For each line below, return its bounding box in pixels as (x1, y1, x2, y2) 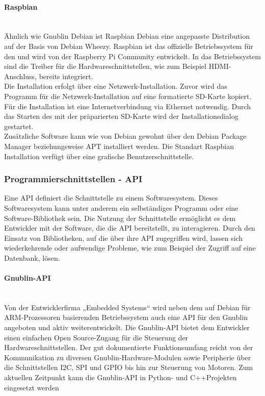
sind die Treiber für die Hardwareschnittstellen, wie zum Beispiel (4, 61, 206, 71)
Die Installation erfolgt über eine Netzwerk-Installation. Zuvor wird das (4, 81, 227, 91)
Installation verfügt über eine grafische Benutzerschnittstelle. (4, 151, 194, 161)
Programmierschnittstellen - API (4, 172, 143, 185)
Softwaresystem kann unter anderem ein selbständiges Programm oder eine (4, 202, 238, 213)
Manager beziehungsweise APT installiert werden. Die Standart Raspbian (4, 140, 234, 151)
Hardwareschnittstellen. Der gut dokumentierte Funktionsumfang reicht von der (4, 342, 253, 353)
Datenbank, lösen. (4, 252, 60, 263)
